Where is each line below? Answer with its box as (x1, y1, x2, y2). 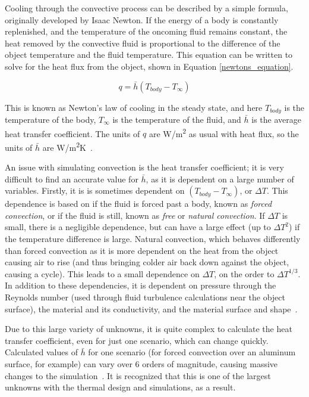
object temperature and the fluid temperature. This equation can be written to (5, 48, 293, 61)
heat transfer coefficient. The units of (5, 127, 140, 139)
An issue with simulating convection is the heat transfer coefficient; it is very (5, 161, 284, 173)
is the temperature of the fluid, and (112, 113, 241, 126)
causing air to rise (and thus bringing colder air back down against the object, (5, 256, 289, 268)
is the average (251, 113, 301, 126)
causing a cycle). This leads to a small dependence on (5, 267, 200, 280)
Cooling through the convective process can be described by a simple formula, (5, 2, 288, 14)
